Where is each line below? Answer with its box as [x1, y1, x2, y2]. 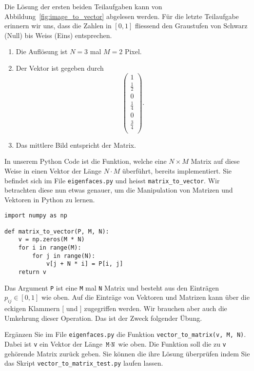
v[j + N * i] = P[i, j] [46, 260, 123, 268]
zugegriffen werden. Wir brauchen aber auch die [84, 303, 227, 313]
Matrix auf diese [191, 156, 240, 166]
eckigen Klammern [4, 303, 60, 313]
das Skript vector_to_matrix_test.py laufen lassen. [4, 358, 163, 368]
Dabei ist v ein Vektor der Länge [4, 339, 103, 349]
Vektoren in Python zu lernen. [4, 194, 95, 204]
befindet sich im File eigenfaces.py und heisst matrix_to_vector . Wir [4, 175, 220, 185]
